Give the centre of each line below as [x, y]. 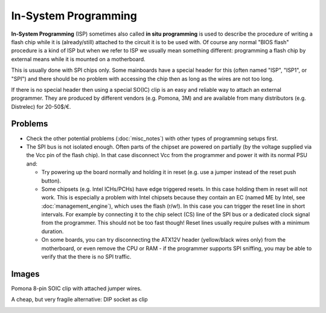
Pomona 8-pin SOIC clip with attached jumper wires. [76, 288]
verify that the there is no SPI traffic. [86, 257]
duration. [53, 231]
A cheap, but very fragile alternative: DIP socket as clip [79, 300]
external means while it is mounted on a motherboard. [78, 59]
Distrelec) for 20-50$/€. [41, 106]
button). [51, 181]
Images [25, 274]
